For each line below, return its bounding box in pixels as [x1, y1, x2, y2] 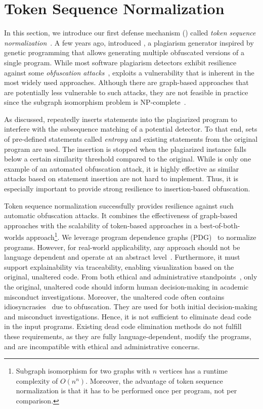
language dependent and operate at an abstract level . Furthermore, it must [4, 252, 240, 262]
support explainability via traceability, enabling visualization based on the [4, 261, 234, 272]
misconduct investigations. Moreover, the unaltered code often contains [4, 291, 225, 302]
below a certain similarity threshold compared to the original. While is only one [4, 153, 251, 164]
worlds [4, 232, 24, 242]
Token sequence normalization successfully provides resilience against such [4, 200, 234, 211]
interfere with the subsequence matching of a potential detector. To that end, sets [4, 124, 257, 134]
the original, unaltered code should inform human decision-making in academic [4, 281, 249, 292]
